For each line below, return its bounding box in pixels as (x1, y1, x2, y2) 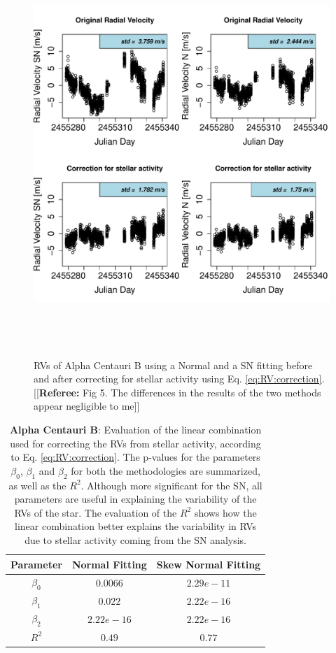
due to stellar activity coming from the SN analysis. (24, 532, 247, 547)
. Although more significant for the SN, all (80, 478, 262, 492)
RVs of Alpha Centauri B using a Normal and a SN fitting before (34, 357, 313, 372)
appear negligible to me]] (34, 399, 140, 413)
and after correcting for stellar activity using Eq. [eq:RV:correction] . (34, 371, 325, 386)
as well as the (8, 478, 66, 492)
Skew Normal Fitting (156, 557, 261, 571)
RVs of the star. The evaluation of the (14, 505, 177, 519)
